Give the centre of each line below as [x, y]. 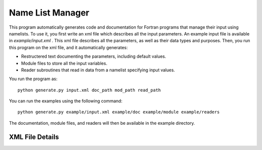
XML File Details [34, 137]
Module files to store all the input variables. [64, 63]
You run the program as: [33, 79]
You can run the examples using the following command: [66, 101]
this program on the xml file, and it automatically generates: [68, 47]
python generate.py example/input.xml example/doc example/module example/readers [119, 112]
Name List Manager [49, 13]
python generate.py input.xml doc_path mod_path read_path [89, 90]
